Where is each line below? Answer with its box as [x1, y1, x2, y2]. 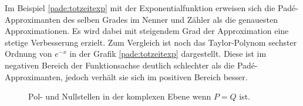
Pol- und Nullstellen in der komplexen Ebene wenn [28, 90, 211, 102]
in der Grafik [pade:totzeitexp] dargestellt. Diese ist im [69, 47, 267, 60]
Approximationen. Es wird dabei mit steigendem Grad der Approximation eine [5, 25, 289, 37]
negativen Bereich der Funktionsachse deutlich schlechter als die [5, 59, 235, 71]
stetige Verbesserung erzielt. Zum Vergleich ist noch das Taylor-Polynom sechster [5, 36, 297, 48]
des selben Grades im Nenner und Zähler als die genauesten [63, 13, 278, 25]
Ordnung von [5, 47, 52, 60]
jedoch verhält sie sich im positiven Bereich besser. [65, 70, 248, 83]
